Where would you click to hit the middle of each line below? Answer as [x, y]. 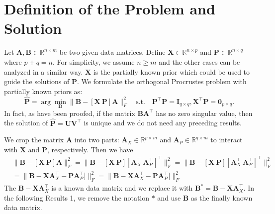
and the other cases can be [199, 61]
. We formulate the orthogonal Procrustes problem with [162, 81]
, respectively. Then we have [90, 149]
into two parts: [97, 140]
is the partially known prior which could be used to [172, 71]
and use [169, 197]
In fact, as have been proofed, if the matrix [70, 113]
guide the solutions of [37, 81]
